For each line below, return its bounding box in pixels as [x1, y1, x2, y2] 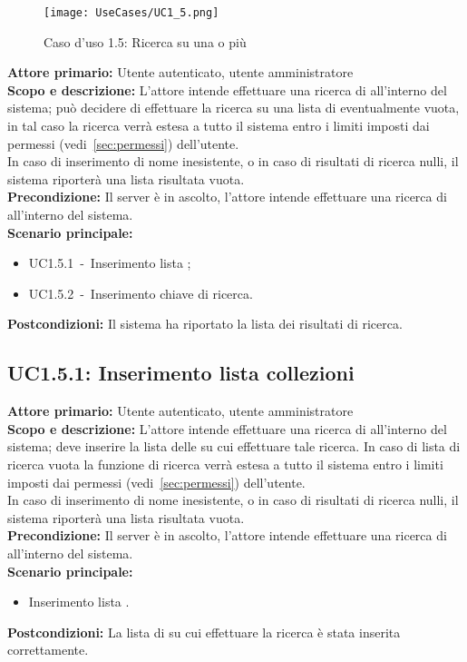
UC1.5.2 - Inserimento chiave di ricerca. [28, 283, 253, 302]
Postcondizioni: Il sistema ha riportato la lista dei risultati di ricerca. [7, 314, 403, 333]
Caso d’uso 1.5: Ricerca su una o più [44, 32, 247, 51]
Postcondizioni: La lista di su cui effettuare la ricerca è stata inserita [7, 622, 401, 641]
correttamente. [7, 640, 89, 659]
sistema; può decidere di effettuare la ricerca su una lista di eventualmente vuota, [7, 98, 460, 117]
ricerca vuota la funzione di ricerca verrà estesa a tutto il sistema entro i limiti [7, 454, 443, 473]
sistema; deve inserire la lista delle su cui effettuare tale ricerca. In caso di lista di [7, 437, 461, 456]
